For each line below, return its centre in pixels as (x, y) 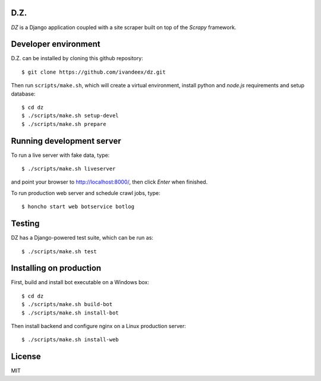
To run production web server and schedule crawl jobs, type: (86, 193)
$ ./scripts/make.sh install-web (70, 340)
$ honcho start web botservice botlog (78, 207)
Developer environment (56, 44)
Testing (25, 224)
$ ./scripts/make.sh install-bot (70, 313)
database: (23, 94)
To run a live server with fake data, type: (60, 155)
